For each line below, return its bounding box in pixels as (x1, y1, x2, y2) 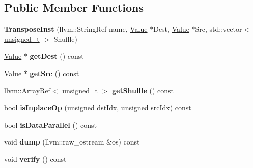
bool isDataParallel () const (4, 119, 97, 130)
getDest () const (30, 51, 84, 61)
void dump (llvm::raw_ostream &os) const (4, 136, 140, 147)
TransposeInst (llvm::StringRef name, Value (4, 23, 148, 34)
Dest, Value (153, 23, 189, 34)
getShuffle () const (111, 85, 174, 95)
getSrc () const (30, 67, 79, 78)
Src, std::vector (195, 23, 242, 34)
